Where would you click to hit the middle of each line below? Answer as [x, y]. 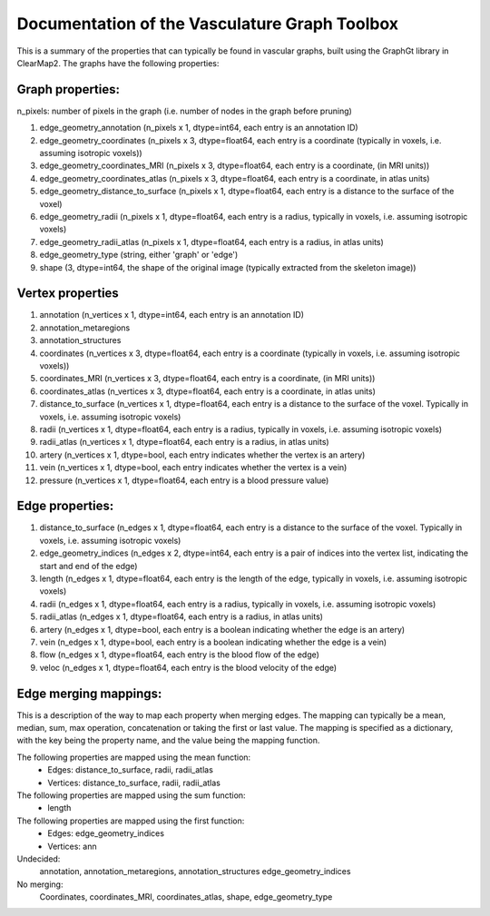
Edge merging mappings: [89, 693]
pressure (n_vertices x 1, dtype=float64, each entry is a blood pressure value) [184, 480]
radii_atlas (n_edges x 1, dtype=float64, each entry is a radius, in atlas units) [181, 616]
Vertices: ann [72, 846]
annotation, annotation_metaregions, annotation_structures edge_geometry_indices [195, 872]
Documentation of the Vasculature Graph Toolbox [208, 24]
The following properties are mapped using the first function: [131, 821]
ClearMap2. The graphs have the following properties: [118, 63]
